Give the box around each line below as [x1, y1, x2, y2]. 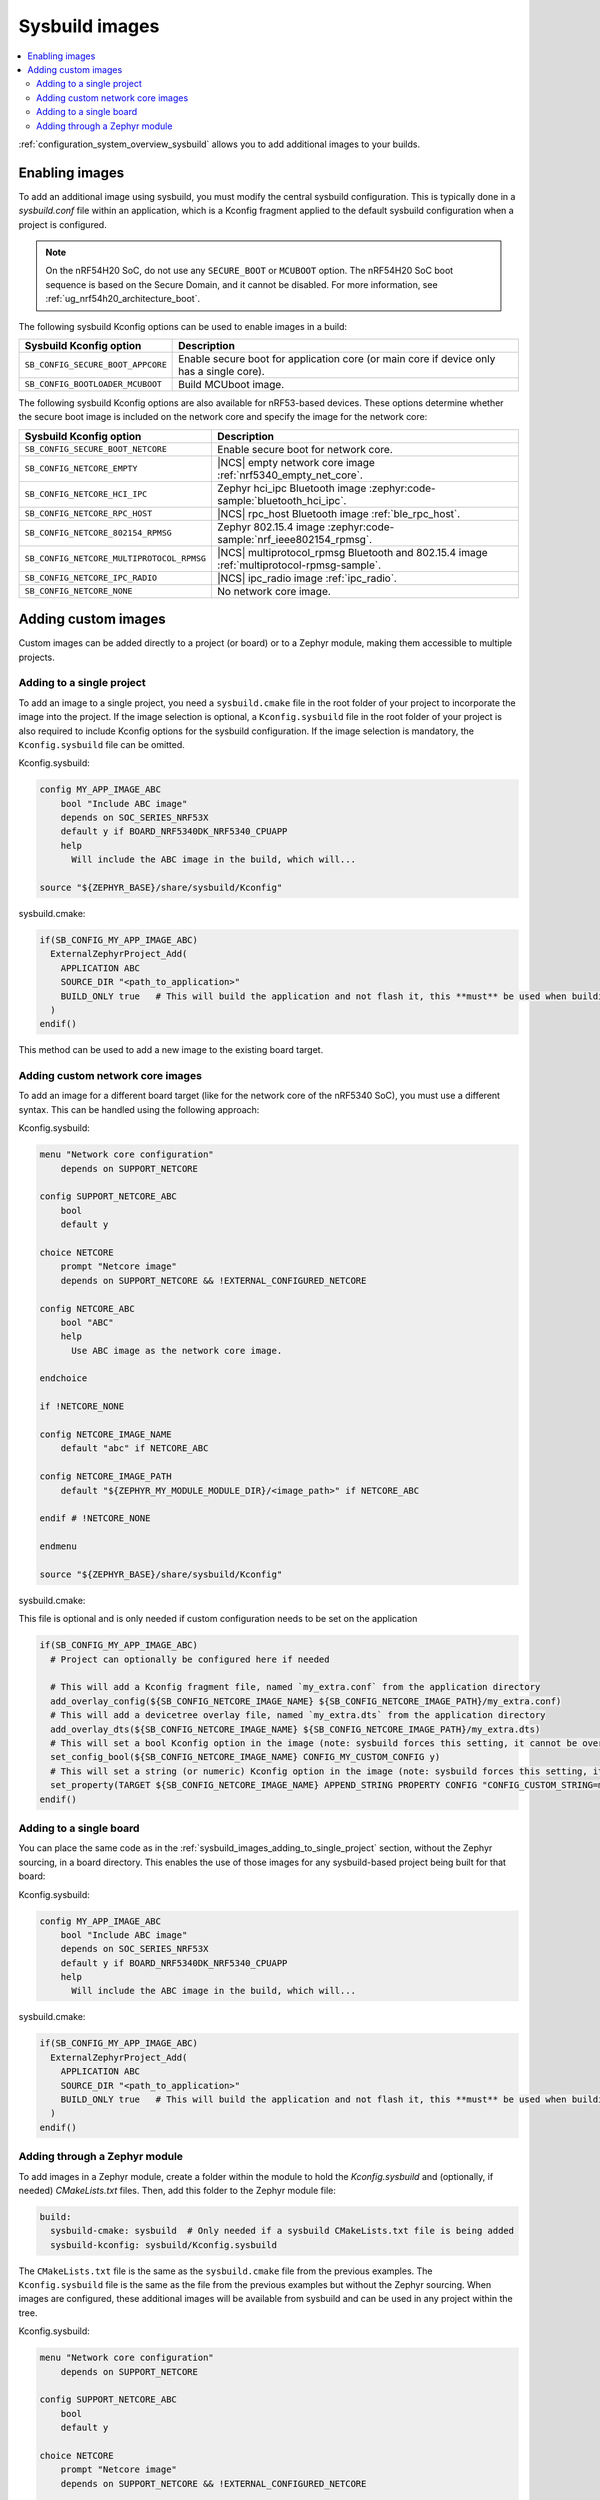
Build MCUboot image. [178, 377, 285, 391]
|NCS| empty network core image [216, 455, 375, 469]
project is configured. [18, 218, 107, 230]
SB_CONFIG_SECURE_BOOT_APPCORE [24, 360, 167, 370]
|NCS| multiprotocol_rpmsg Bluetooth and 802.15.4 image [216, 545, 489, 559]
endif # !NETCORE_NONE [39, 1513, 151, 1524]
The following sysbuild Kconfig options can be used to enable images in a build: [18, 320, 348, 332]
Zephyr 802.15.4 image [216, 520, 325, 534]
